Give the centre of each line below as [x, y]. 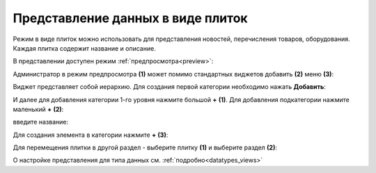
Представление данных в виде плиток [130, 18]
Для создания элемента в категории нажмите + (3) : [91, 135]
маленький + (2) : [38, 109]
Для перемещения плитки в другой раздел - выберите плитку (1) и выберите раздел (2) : [145, 148]
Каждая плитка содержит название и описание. [84, 48]
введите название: [41, 122]
